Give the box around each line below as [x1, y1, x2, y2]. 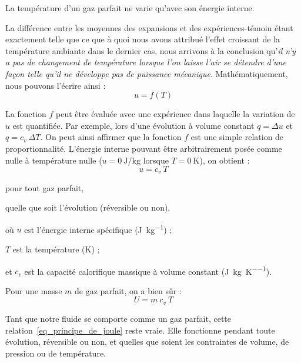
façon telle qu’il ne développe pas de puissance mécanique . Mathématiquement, [5, 67, 288, 79]
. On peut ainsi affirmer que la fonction [40, 131, 182, 143]
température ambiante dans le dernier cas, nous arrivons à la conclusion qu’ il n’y [5, 44, 296, 56]
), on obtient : [199, 154, 250, 166]
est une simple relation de [190, 131, 284, 143]
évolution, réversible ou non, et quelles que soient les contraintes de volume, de [5, 335, 289, 348]
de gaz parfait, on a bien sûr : [75, 284, 182, 297]
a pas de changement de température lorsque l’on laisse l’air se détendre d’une [5, 56, 286, 68]
